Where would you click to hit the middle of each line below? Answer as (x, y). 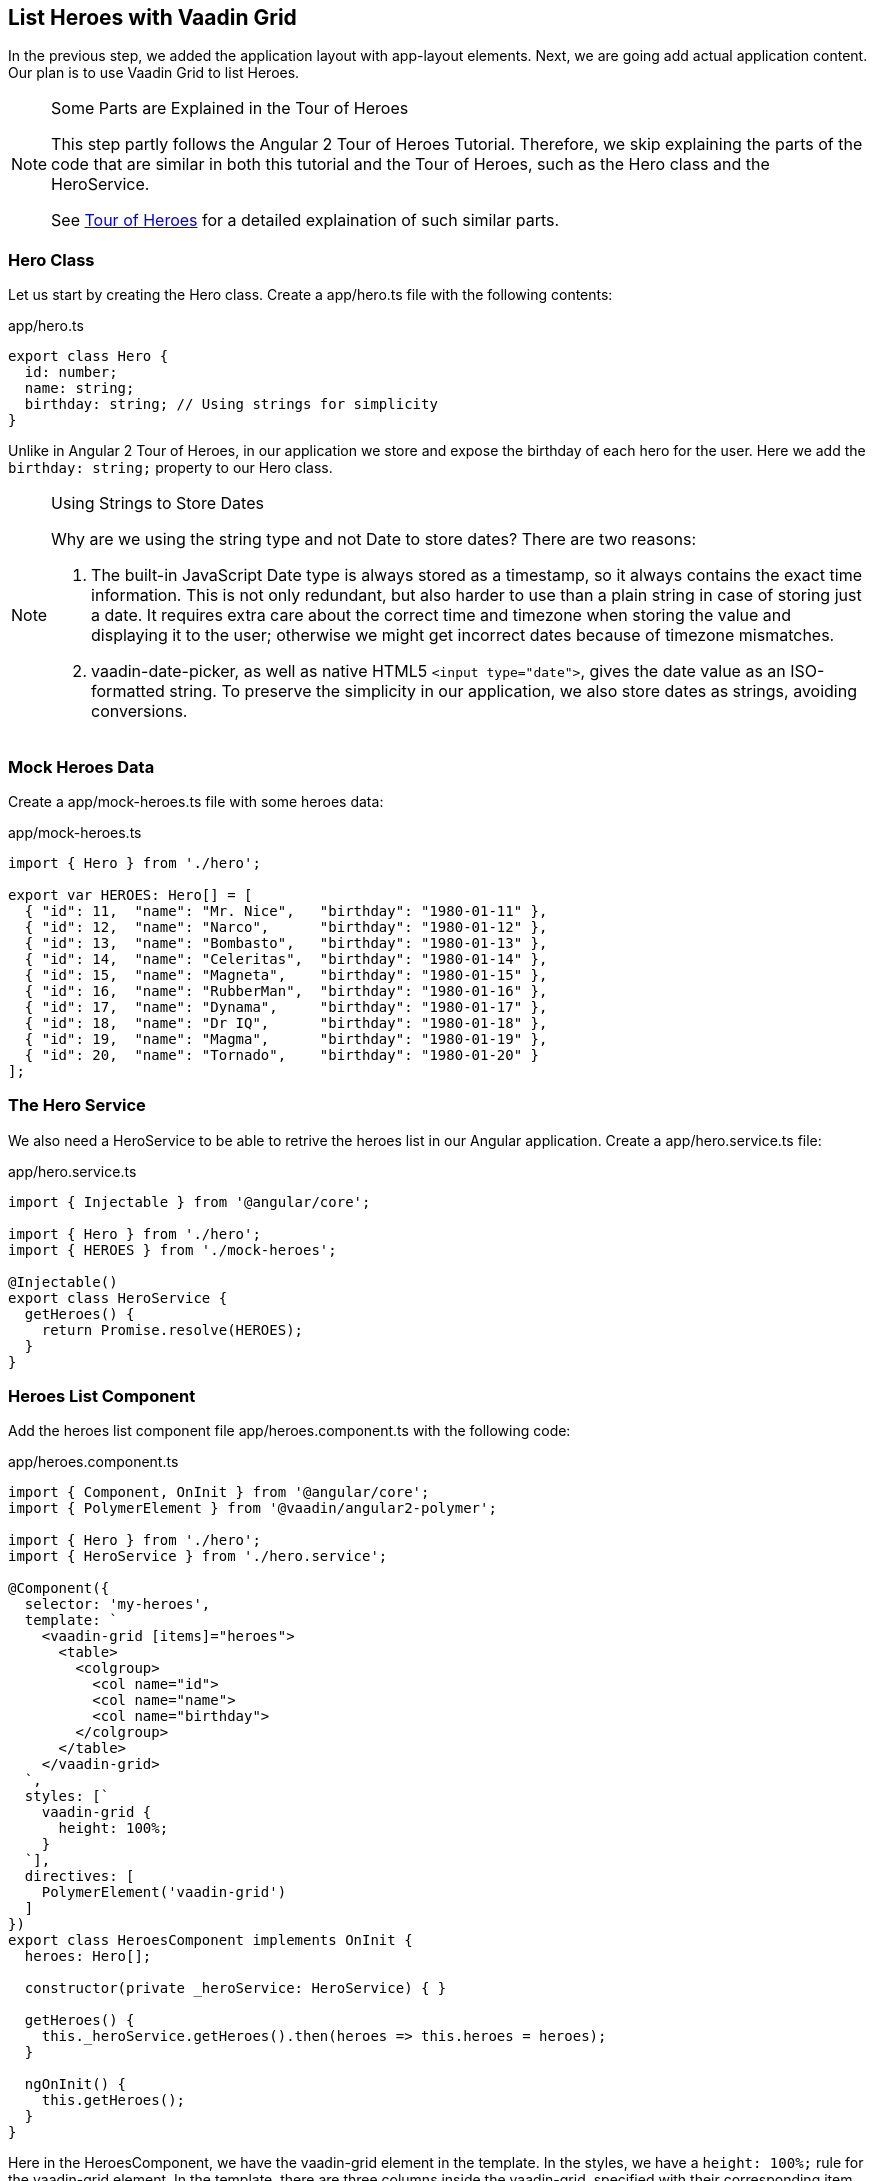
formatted (128, 691)
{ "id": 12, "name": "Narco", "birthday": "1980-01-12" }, (286, 926)
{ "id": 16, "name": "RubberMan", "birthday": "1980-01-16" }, (286, 990)
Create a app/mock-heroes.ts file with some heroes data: (196, 801)
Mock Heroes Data (81, 766)
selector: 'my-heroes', (117, 1604)
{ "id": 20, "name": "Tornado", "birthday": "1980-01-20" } (282, 1054)
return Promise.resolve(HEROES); (172, 1329)
